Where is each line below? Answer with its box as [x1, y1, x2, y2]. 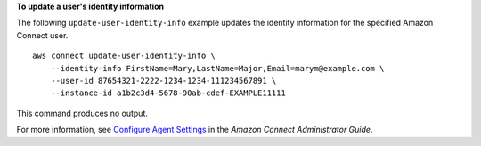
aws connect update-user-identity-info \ [32, 51, 216, 61]
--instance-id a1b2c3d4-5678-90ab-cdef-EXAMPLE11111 [50, 88, 287, 98]
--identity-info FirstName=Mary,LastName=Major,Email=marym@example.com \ [50, 63, 385, 73]
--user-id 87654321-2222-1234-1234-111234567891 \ [50, 76, 277, 85]
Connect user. [16, 29, 69, 40]
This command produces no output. [16, 108, 149, 118]
